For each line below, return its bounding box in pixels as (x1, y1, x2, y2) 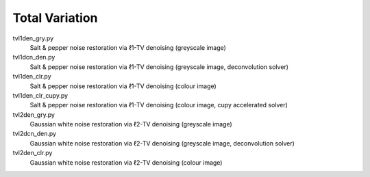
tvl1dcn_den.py (12, 53, 56, 62)
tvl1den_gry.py (12, 34, 54, 42)
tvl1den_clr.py (12, 72, 51, 81)
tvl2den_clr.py (12, 149, 53, 157)
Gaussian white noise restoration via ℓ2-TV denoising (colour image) (29, 158, 223, 167)
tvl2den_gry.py (12, 110, 55, 119)
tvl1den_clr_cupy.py (12, 91, 69, 99)
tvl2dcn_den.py (12, 130, 57, 138)
